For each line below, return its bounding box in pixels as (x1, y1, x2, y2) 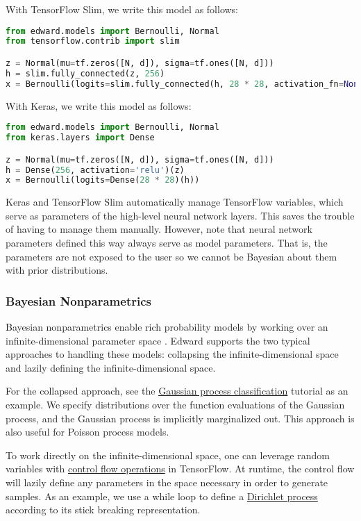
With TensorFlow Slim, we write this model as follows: (6, 2, 239, 16)
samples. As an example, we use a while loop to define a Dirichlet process (6, 488, 318, 503)
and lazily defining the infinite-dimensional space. (6, 360, 216, 374)
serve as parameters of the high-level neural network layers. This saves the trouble (6, 208, 355, 222)
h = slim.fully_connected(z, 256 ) (6, 68, 165, 78)
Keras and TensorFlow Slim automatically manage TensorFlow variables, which (6, 195, 344, 209)
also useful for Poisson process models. (6, 424, 169, 439)
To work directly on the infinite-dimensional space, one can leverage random (6, 447, 330, 462)
